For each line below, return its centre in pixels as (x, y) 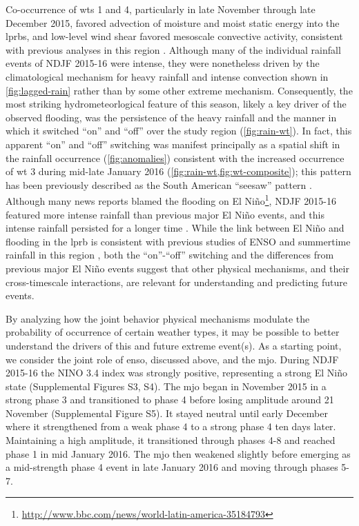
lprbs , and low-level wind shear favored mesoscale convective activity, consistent (174, 36)
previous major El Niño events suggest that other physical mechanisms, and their (177, 268)
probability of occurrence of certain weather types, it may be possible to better (173, 332)
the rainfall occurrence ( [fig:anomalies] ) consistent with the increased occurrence (175, 158)
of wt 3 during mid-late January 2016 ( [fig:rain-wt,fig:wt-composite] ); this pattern (178, 171)
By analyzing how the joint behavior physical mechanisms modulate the (158, 318)
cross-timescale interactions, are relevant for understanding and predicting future (176, 282)
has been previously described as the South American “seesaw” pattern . (159, 184)
